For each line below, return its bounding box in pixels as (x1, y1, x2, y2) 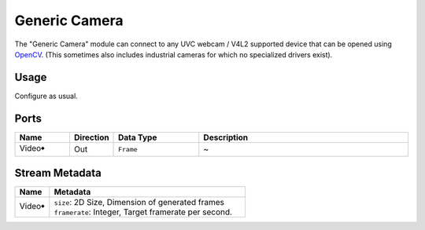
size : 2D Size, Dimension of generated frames (54, 197, 224, 208)
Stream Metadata (14, 166, 102, 180)
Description (203, 132, 249, 143)
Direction (73, 132, 109, 143)
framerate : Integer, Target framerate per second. (54, 206, 232, 217)
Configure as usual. (14, 91, 78, 100)
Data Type (118, 132, 157, 143)
